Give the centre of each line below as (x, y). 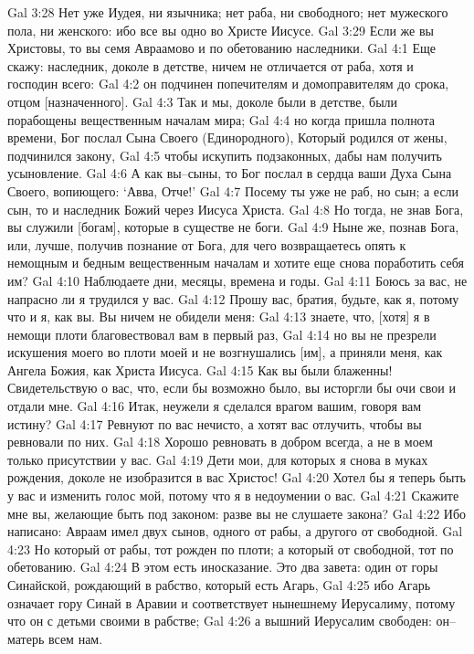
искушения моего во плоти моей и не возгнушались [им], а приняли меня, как (225, 352)
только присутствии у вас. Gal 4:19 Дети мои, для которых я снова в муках (218, 459)
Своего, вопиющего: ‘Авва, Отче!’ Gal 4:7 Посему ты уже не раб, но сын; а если (233, 190)
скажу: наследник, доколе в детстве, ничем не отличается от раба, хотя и (211, 65)
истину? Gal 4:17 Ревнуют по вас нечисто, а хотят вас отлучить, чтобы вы (215, 423)
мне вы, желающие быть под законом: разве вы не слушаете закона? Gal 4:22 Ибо (237, 513)
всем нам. (75, 638)
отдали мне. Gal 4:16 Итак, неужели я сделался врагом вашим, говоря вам (215, 406)
